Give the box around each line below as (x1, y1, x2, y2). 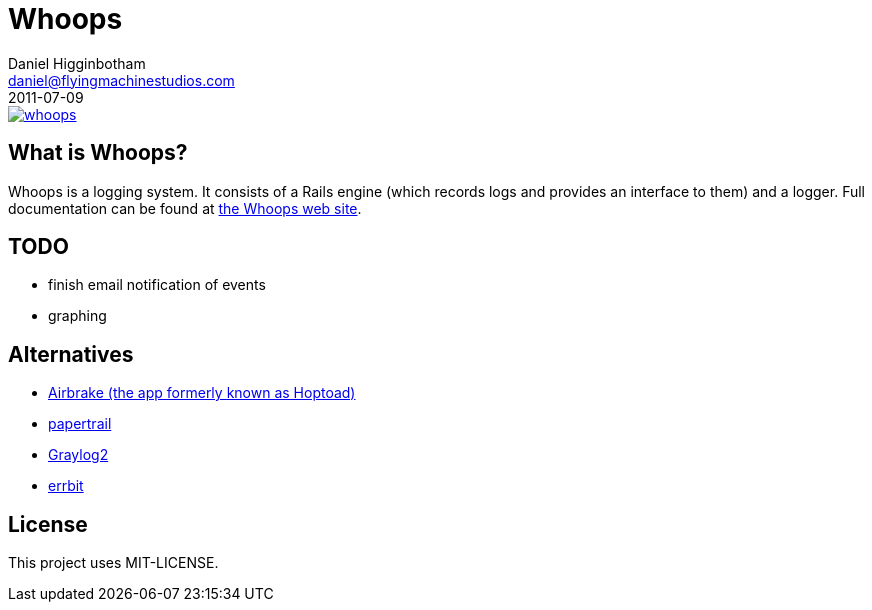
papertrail (48, 415, 112, 433)
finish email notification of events (48, 276, 266, 294)
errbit (48, 477, 84, 495)
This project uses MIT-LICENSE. (8, 554, 219, 572)
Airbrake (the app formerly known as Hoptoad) (48, 384, 356, 402)
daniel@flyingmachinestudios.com (8, 71, 235, 89)
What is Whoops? (8, 140, 188, 166)
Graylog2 (48, 446, 109, 464)
